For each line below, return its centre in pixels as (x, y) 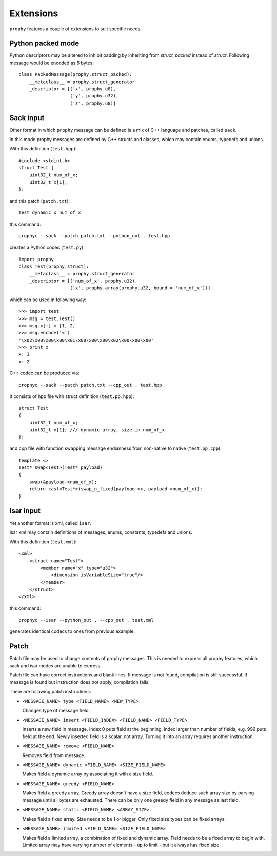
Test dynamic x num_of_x (50, 213)
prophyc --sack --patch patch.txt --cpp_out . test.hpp (90, 385)
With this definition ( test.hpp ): (43, 149)
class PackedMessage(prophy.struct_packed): (76, 75)
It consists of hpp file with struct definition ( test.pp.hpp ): (72, 396)
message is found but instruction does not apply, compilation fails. (80, 682)
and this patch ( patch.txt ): (40, 201)
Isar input (25, 511)
